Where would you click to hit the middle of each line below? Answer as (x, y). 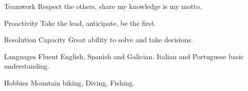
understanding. (27, 66)
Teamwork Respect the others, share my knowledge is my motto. (103, 6)
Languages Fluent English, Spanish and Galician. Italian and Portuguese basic (124, 56)
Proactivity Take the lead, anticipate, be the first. (80, 23)
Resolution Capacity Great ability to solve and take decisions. (99, 40)
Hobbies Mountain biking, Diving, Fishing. (69, 82)
